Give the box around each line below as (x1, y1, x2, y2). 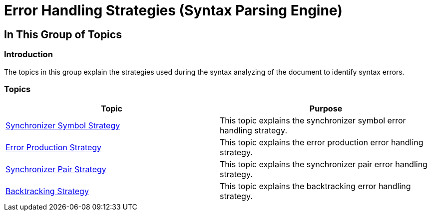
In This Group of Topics (4, 28, 122, 41)
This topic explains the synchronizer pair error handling (220, 159, 428, 170)
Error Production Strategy (5, 142, 102, 153)
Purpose (309, 104, 343, 114)
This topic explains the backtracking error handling (220, 181, 411, 192)
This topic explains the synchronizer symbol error (220, 115, 406, 126)
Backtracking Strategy (5, 186, 89, 197)
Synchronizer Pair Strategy (5, 164, 106, 175)
